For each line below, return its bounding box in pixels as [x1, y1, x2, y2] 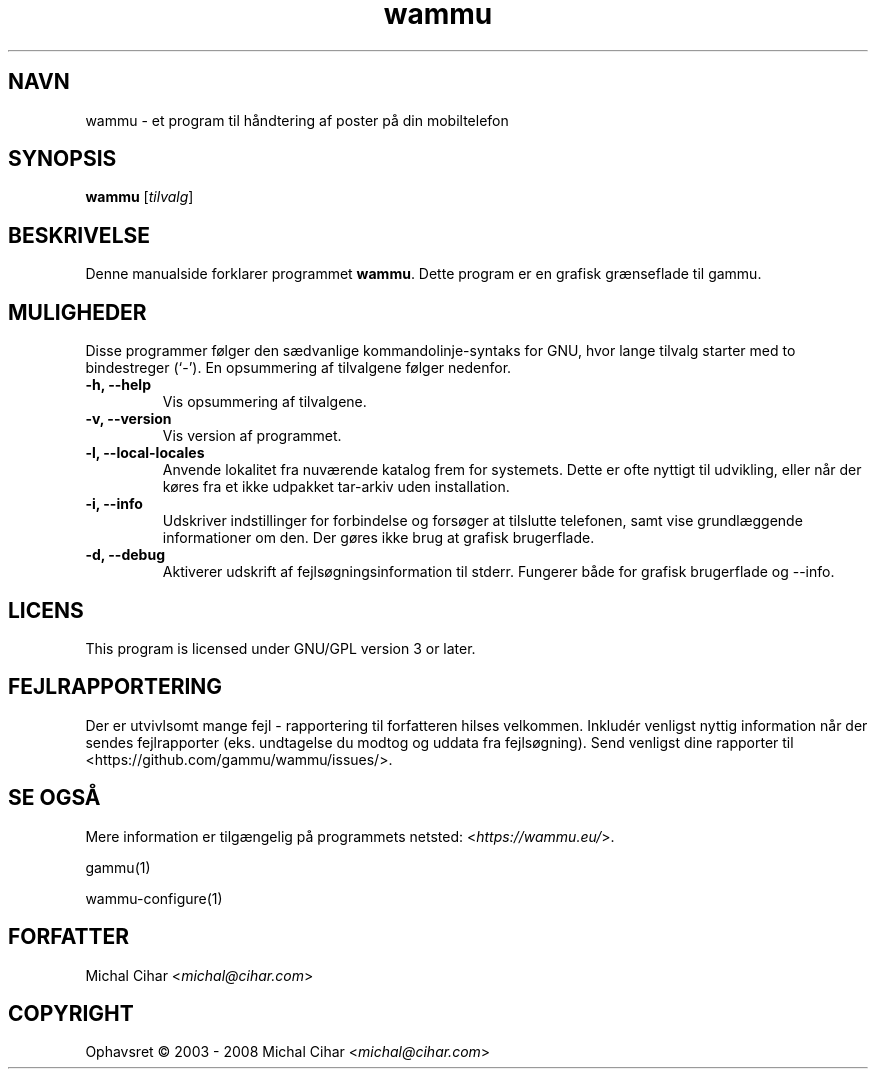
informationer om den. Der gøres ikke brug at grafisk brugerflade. [162, 529, 595, 547]
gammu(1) [85, 858, 151, 876]
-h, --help [85, 376, 151, 394]
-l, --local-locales [85, 444, 205, 462]
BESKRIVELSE [8, 222, 151, 248]
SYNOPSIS [8, 146, 117, 172]
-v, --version [85, 410, 172, 428]
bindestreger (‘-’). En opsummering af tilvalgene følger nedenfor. [85, 359, 512, 377]
